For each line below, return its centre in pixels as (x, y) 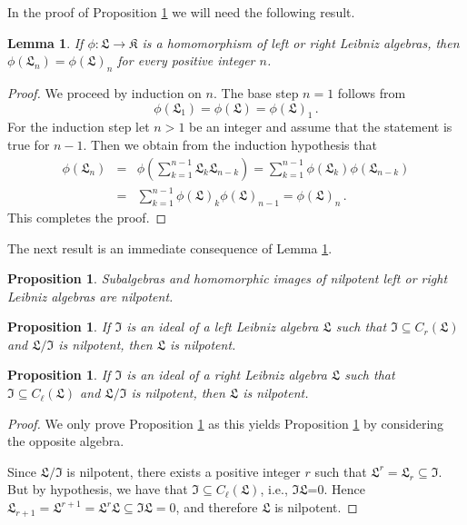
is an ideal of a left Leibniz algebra (223, 327)
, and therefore (217, 507)
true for (29, 144)
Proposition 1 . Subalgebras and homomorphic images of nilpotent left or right (228, 278)
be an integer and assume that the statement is (321, 127)
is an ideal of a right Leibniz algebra (227, 375)
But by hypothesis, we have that (98, 489)
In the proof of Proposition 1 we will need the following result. (181, 12)
